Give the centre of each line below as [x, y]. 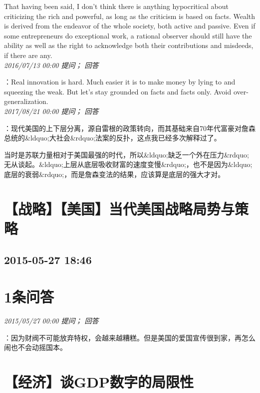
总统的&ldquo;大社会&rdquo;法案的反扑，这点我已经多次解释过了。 [113, 138]
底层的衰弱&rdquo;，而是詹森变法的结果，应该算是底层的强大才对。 [115, 174]
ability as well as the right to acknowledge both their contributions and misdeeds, [129, 45]
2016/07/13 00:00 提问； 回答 [51, 65]
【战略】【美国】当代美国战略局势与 [120, 208]
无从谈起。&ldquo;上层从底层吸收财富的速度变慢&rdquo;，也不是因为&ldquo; [128, 164]
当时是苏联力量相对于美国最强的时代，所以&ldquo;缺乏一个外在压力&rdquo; [127, 154]
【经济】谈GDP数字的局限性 [99, 381]
